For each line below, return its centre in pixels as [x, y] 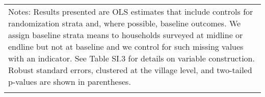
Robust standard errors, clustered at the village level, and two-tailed [130, 70]
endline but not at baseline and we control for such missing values [126, 46]
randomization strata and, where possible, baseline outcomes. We [125, 23]
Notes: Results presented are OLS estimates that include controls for [131, 11]
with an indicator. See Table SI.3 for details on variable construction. [131, 58]
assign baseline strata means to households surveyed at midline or [126, 35]
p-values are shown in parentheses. [70, 82]
